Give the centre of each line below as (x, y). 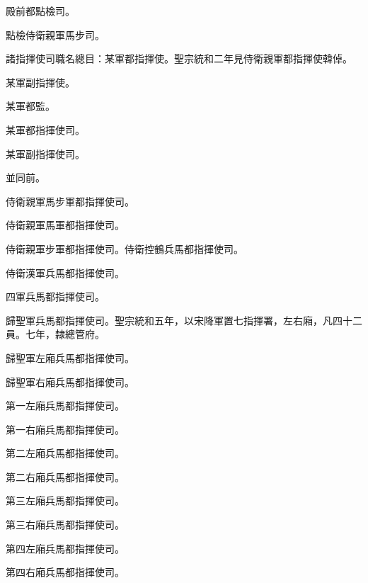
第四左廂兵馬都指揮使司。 (65, 548)
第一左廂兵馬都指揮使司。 (65, 406)
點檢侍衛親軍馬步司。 (55, 34)
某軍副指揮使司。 (45, 153)
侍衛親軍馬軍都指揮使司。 (65, 225)
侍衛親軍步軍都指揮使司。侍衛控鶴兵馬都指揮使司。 (125, 248)
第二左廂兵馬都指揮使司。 (65, 453)
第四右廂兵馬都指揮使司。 (65, 572)
